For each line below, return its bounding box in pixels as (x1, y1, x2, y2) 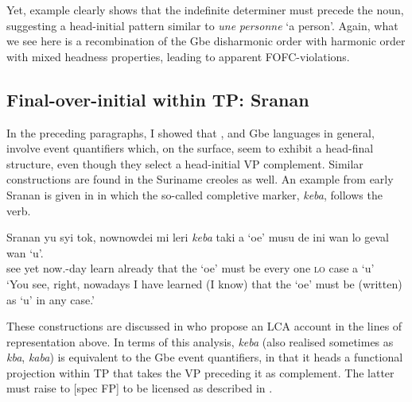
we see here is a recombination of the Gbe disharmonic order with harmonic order (6, 33, 406, 49)
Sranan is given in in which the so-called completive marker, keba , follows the (6, 186, 383, 203)
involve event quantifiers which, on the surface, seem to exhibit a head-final (6, 140, 374, 157)
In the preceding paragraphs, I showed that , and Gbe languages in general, (6, 124, 375, 141)
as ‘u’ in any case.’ (6, 291, 95, 307)
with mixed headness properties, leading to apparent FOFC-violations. (6, 48, 350, 64)
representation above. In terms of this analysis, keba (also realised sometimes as (6, 333, 394, 350)
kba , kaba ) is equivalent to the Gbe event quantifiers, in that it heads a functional (6, 349, 403, 365)
